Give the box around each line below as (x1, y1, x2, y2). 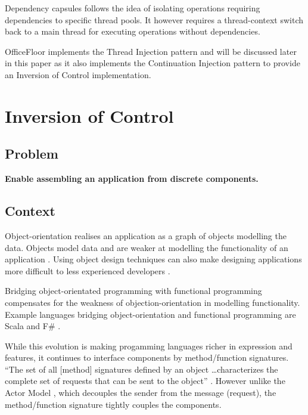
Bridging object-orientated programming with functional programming (5, 284, 262, 297)
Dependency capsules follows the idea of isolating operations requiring (5, 2, 260, 14)
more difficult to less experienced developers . (5, 264, 170, 277)
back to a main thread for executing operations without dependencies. (5, 25, 260, 38)
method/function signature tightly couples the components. (5, 398, 222, 410)
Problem (5, 144, 58, 163)
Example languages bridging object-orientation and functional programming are (5, 308, 296, 320)
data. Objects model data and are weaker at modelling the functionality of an (5, 241, 288, 253)
